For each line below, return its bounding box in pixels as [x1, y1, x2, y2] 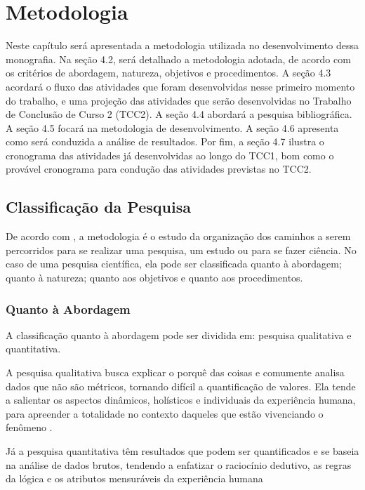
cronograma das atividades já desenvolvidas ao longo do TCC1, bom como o [6, 147, 334, 162]
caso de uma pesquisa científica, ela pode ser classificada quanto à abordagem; [6, 256, 342, 271]
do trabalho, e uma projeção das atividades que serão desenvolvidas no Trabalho [6, 93, 352, 107]
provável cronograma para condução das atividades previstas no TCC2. [6, 161, 312, 176]
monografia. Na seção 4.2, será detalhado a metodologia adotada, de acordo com [6, 51, 351, 66]
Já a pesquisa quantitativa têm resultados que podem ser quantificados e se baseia [6, 444, 359, 458]
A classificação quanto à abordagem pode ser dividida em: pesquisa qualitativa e [6, 327, 352, 342]
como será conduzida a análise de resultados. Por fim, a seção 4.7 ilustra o [6, 134, 324, 149]
